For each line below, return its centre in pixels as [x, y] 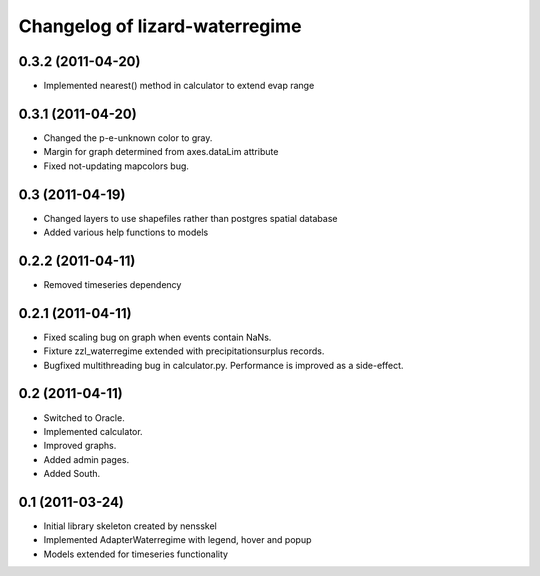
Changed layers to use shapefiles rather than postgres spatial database [190, 218]
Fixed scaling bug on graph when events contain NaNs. [157, 337]
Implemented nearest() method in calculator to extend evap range [179, 86]
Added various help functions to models [126, 232]
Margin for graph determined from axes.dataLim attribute [161, 152]
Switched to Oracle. [84, 417]
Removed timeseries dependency [112, 284]
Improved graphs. [80, 446]
